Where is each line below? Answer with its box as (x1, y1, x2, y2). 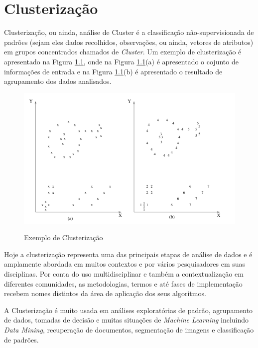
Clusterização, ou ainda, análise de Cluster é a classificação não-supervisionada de (4, 27, 254, 37)
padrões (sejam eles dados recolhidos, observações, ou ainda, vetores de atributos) (4, 36, 254, 47)
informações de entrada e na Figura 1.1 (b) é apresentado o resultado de (4, 66, 223, 76)
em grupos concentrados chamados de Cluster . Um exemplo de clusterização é (4, 46, 242, 57)
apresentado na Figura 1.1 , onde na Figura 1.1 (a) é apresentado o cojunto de (4, 56, 239, 66)
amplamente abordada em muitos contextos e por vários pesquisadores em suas (4, 259, 246, 269)
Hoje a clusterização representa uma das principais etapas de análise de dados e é (4, 249, 253, 259)
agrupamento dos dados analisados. (4, 76, 112, 86)
